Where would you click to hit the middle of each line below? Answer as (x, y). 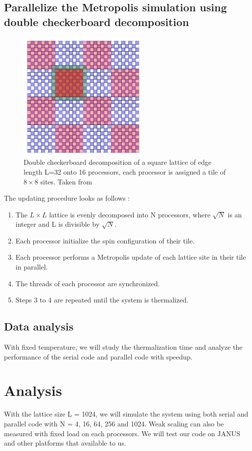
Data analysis (39, 326)
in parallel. (32, 267)
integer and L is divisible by (57, 224)
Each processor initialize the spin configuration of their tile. (105, 240)
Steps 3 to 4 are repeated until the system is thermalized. (102, 300)
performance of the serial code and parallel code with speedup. (98, 356)
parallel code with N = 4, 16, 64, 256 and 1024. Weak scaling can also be (114, 423)
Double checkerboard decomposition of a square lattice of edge (118, 162)
